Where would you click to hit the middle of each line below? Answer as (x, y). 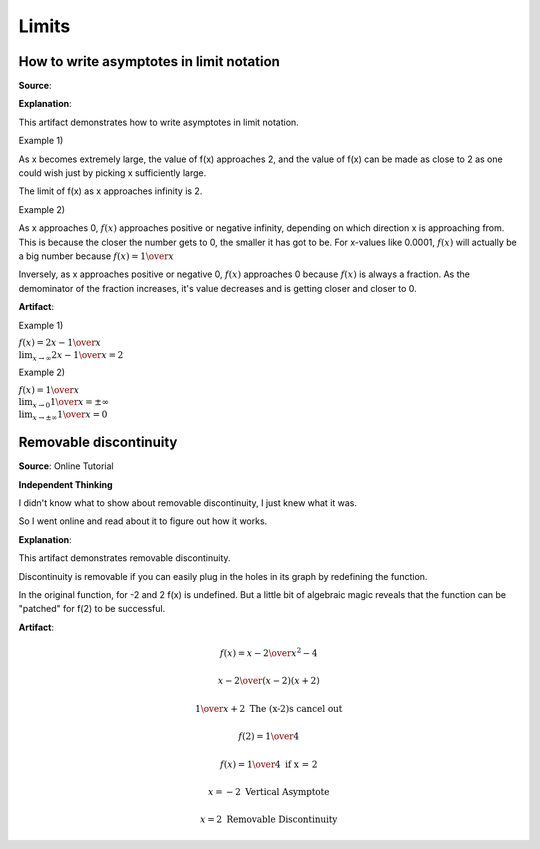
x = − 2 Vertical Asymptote (269, 791)
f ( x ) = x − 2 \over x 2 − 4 (269, 652)
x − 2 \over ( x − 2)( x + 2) (268, 681)
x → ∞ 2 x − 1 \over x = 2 (78, 356)
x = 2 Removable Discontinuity (269, 819)
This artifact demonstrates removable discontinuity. (124, 558)
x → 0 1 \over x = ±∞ (71, 403)
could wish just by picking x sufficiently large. (112, 173)
